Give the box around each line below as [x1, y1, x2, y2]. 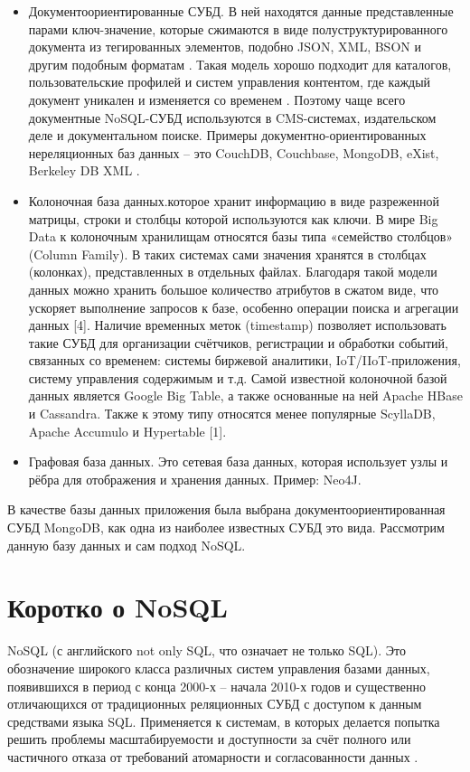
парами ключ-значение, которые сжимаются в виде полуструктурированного [28, 19, 448, 38]
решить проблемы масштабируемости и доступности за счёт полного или [7, 730, 411, 748]
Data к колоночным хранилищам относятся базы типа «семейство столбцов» [28, 227, 454, 246]
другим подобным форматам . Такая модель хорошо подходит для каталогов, [28, 54, 452, 73]
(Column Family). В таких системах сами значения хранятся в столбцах [28, 244, 427, 263]
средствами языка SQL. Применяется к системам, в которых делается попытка [7, 711, 440, 730]
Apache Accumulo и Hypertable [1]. [28, 421, 227, 440]
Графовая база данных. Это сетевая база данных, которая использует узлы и [28, 452, 448, 471]
